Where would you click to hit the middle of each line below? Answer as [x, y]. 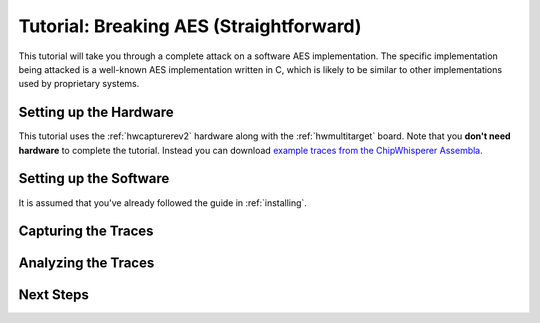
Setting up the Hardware [96, 112]
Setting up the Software [94, 178]
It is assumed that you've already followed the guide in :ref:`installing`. [162, 202]
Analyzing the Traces [86, 263]
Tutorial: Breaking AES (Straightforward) [190, 26]
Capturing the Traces [86, 231]
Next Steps [53, 295]
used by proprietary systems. [79, 84]
